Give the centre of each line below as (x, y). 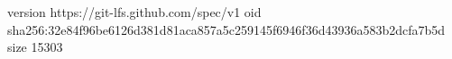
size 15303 (35, 47)
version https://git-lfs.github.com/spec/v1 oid (134, 12)
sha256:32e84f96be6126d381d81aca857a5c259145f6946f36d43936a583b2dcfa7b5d (226, 29)
